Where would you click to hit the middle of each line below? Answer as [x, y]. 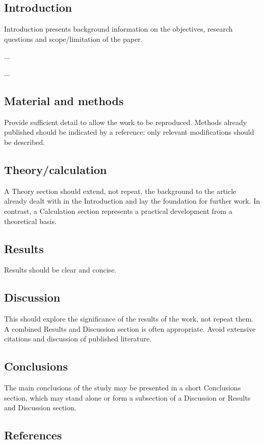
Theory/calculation [56, 169]
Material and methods [64, 100]
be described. [25, 142]
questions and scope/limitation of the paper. [73, 39]
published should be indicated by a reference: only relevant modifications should [129, 132]
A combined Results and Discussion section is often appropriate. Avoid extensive [130, 328]
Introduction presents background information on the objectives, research [118, 29]
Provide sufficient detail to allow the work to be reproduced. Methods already [126, 122]
